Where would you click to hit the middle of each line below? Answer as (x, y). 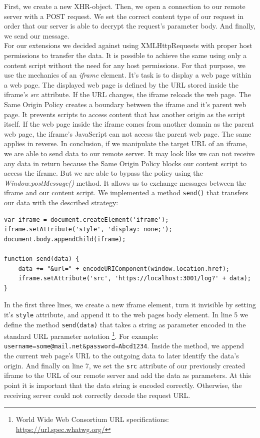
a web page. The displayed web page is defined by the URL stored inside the (121, 84)
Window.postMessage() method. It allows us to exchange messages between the (125, 182)
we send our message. (37, 35)
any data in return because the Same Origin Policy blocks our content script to (125, 163)
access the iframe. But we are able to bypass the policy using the (103, 173)
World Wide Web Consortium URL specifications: (92, 419)
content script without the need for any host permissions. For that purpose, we (125, 65)
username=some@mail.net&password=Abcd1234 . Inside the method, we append (124, 346)
